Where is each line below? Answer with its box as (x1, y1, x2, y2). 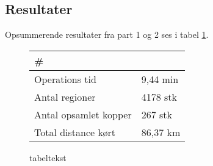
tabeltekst (29, 151, 67, 164)
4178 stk (141, 89, 178, 104)
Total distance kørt (34, 125, 116, 139)
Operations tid (34, 71, 96, 86)
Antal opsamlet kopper (34, 107, 132, 121)
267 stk (141, 107, 173, 121)
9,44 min (141, 71, 179, 86)
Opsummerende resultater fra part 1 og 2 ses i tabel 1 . (5, 28, 209, 41)
